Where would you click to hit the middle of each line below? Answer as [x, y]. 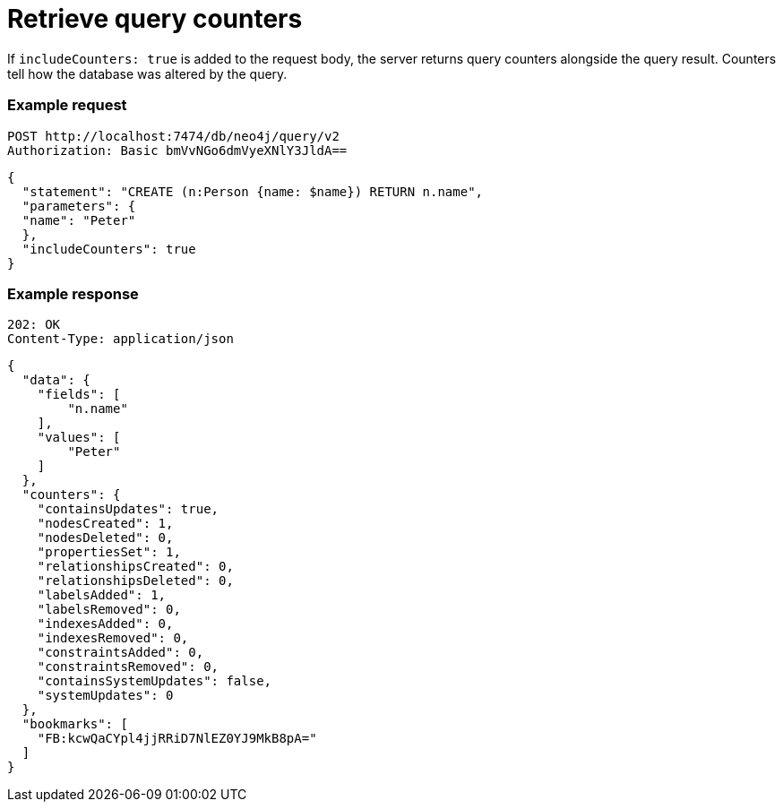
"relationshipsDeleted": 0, [135, 581]
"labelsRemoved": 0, [109, 610]
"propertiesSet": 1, [109, 552]
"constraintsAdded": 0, [120, 653]
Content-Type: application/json [120, 339]
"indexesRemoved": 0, [113, 638]
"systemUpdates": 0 [105, 696]
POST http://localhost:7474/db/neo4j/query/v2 [173, 136]
